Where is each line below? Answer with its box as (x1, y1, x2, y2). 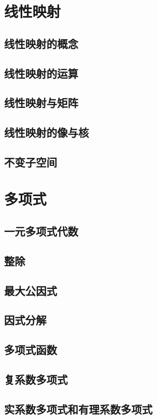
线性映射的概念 (4, 35, 78, 51)
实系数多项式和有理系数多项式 (4, 401, 152, 416)
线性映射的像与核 (4, 125, 89, 140)
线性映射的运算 (4, 65, 78, 81)
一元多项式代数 (4, 223, 78, 239)
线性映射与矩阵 (4, 95, 78, 110)
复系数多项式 (4, 371, 68, 387)
